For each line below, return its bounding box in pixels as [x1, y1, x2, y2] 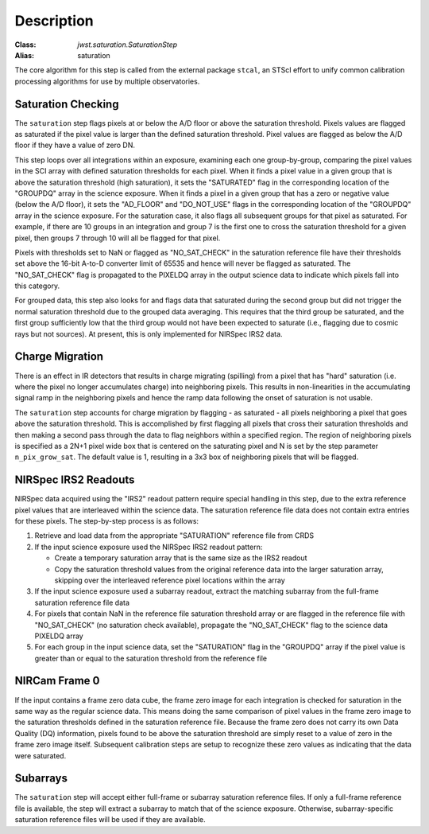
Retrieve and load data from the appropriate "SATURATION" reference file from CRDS [34, 531, 315, 540]
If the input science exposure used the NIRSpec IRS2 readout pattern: [34, 542, 263, 551]
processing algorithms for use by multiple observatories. [14, 76, 200, 86]
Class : [14, 40, 37, 49]
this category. [14, 281, 60, 290]
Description [14, 12, 95, 29]
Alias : [14, 50, 35, 60]
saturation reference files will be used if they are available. [14, 815, 206, 824]
